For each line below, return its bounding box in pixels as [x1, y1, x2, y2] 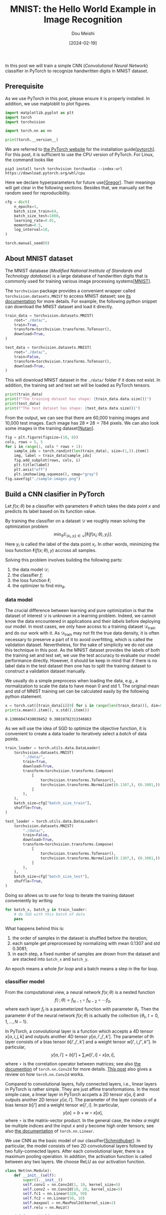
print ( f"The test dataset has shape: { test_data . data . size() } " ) [5, 405, 140, 411]
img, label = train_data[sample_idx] [14, 453, 92, 458]
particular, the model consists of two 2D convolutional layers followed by [5, 1143, 153, 1149]
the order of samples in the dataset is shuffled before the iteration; [12, 935, 148, 941]
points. [5, 736, 19, 742]
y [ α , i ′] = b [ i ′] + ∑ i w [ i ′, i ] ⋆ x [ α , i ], [51, 1052, 115, 1059]
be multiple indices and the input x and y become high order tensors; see [5, 1123, 154, 1129]
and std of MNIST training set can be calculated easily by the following [5, 688, 149, 694]
